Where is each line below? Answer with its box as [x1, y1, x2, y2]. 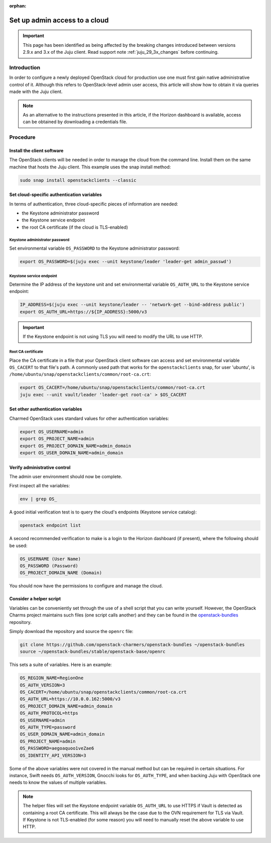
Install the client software [9, 147, 64, 153]
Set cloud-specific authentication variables [9, 191, 102, 198]
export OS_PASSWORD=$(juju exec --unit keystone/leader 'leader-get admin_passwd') [20, 259, 232, 265]
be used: [9, 543, 28, 549]
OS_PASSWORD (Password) [20, 563, 79, 569]
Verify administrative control [9, 464, 71, 470]
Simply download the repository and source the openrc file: [9, 628, 133, 634]
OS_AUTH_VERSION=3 [20, 682, 65, 688]
